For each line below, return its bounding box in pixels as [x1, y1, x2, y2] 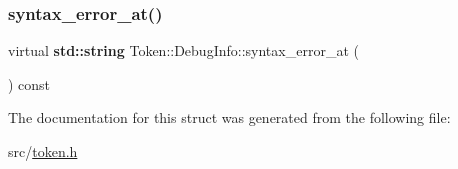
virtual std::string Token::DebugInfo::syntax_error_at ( [8, 40, 359, 61]
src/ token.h [8, 141, 78, 161]
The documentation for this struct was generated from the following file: [8, 107, 451, 128]
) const [8, 73, 51, 94]
